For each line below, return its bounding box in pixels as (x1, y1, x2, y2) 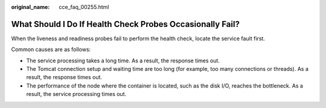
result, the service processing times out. (26, 91, 127, 98)
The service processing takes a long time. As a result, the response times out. (26, 57, 220, 64)
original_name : (11, 4, 50, 10)
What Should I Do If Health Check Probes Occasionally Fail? (11, 19, 240, 29)
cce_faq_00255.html (59, 4, 109, 10)
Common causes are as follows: (11, 46, 91, 53)
